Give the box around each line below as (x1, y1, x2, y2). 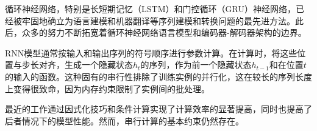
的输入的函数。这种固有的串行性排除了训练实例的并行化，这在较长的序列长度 (5, 70, 312, 82)
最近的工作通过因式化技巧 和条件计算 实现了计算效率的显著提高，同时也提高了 (5, 102, 312, 115)
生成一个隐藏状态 (64, 58, 133, 71)
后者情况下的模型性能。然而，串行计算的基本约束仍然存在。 (5, 114, 244, 127)
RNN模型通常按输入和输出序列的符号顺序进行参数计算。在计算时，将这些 (5, 46, 297, 59)
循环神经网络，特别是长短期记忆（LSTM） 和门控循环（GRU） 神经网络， (5, 2, 296, 15)
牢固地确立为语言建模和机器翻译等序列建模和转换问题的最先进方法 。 (21, 14, 295, 27)
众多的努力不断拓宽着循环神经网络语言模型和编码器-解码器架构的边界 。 (21, 26, 307, 39)
